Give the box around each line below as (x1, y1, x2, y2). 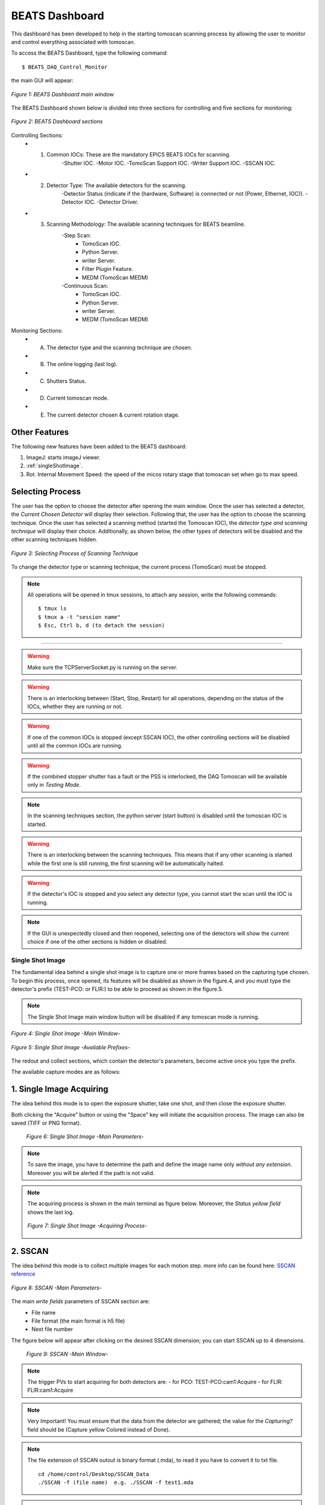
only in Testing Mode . (27, 781, 81, 789)
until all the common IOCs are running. (27, 742, 123, 749)
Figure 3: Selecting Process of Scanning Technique (11, 550, 138, 557)
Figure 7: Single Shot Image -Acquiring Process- (27, 1222, 147, 1229)
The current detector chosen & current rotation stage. (46, 411, 180, 418)
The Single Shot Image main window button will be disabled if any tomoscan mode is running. (27, 1013, 260, 1020)
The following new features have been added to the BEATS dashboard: (11, 442, 187, 450)
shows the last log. (27, 1208, 75, 1215)
